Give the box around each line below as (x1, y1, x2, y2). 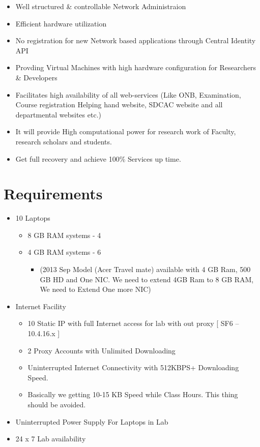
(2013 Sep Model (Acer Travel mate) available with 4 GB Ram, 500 (40, 264, 251, 275)
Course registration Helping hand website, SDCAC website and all (15, 99, 223, 110)
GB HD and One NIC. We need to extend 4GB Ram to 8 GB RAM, (40, 274, 254, 284)
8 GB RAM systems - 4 (27, 229, 101, 240)
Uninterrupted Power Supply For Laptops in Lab (15, 416, 168, 427)
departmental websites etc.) (15, 109, 101, 120)
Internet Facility (15, 301, 66, 311)
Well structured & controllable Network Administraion (15, 1, 186, 11)
